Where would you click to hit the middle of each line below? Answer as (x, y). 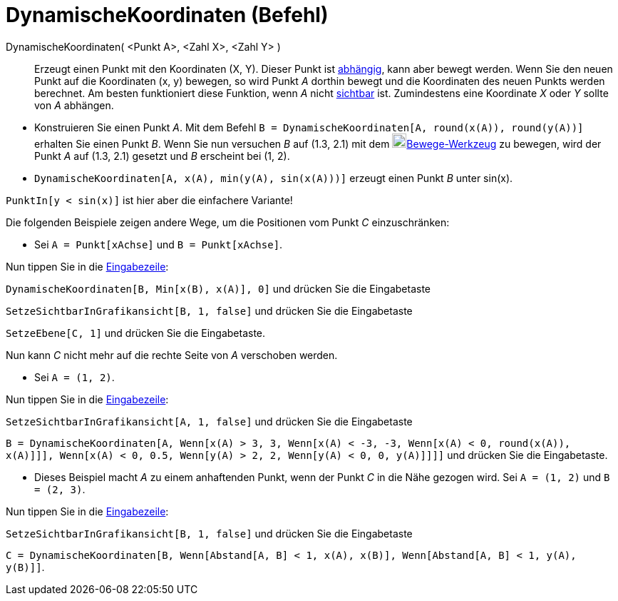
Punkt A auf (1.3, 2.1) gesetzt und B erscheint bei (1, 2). (162, 156)
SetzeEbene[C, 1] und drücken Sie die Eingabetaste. (136, 333)
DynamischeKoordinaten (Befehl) (167, 15)
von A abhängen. (74, 105)
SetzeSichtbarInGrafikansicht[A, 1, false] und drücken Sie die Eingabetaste (209, 421)
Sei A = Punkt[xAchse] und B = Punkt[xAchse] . (159, 244)
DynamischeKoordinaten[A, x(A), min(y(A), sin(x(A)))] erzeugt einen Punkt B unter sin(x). (274, 178)
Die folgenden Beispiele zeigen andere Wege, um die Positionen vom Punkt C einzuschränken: (228, 222)
